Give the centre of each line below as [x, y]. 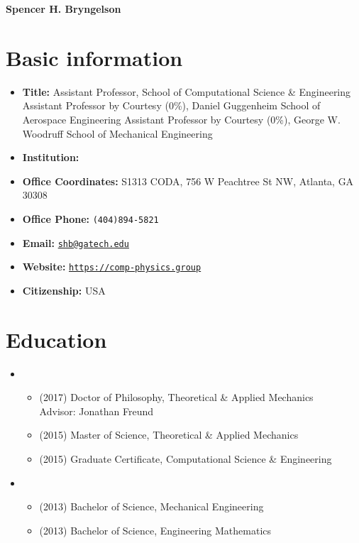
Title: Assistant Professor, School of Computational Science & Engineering [187, 91]
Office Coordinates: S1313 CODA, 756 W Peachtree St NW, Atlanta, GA [188, 181]
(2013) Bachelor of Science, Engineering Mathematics [155, 530]
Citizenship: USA [64, 290]
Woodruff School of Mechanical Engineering [117, 133]
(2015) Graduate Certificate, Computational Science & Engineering [186, 458]
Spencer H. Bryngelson [63, 9]
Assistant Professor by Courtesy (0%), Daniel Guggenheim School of [171, 105]
